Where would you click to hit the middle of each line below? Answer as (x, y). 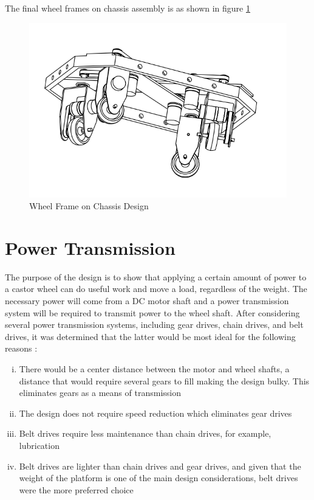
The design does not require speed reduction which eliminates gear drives (155, 413)
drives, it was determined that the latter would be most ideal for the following (150, 336)
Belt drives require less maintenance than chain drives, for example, (145, 433)
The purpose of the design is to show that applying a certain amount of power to (156, 276)
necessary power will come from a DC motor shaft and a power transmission (147, 301)
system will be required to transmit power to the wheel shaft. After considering (152, 312)
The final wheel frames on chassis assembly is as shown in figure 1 (128, 8)
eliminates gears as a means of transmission (100, 393)
